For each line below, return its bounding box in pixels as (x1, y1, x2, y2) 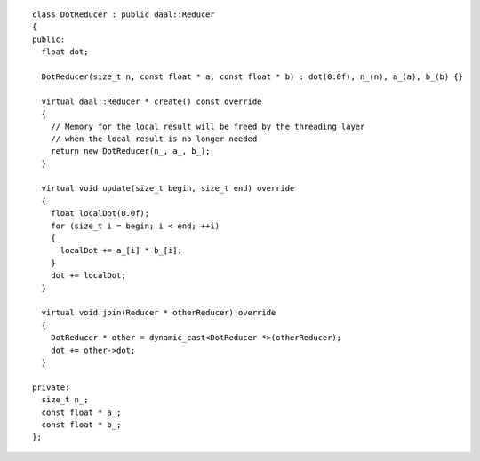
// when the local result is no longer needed (50, 133, 258, 144)
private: (32, 382, 70, 393)
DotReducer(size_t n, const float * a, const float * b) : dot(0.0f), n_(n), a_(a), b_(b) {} (41, 71, 464, 82)
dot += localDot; (50, 271, 126, 281)
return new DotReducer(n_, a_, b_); (50, 147, 211, 156)
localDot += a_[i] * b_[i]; (60, 245, 182, 256)
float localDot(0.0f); (50, 209, 150, 219)
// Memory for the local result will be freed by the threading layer (50, 121, 365, 131)
